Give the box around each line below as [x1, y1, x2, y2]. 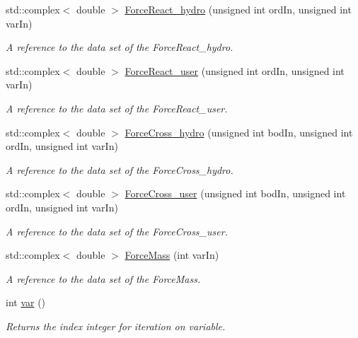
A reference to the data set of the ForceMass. [6, 271, 201, 286]
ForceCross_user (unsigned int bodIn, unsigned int [125, 186, 346, 201]
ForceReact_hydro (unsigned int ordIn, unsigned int [125, 2, 352, 16]
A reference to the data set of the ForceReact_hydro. [6, 40, 233, 54]
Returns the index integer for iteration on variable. [6, 318, 226, 333]
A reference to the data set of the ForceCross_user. [6, 223, 228, 238]
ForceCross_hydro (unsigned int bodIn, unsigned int [125, 124, 353, 139]
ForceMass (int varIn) [125, 247, 219, 262]
